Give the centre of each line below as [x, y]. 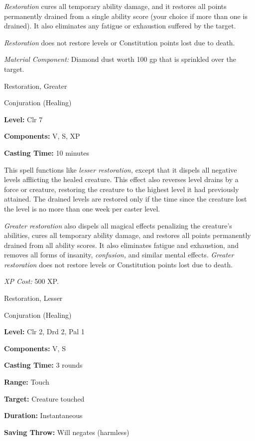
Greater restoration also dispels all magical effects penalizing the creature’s [118, 225]
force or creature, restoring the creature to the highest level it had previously [122, 189]
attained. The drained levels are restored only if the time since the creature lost [126, 199]
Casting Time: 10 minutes [47, 152]
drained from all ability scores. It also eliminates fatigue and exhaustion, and [122, 245]
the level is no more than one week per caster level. [82, 208]
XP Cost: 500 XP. [31, 281]
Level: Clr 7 [23, 119]
